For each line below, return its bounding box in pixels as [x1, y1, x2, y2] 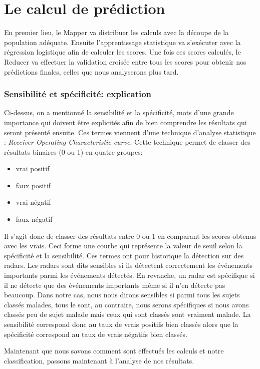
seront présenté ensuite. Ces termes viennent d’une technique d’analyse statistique [4, 127, 256, 137]
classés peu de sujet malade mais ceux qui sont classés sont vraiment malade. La [4, 309, 251, 319]
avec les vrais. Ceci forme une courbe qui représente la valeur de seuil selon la [4, 240, 242, 251]
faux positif [16, 180, 51, 190]
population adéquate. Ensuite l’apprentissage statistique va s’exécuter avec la [4, 37, 241, 47]
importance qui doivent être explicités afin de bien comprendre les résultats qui [4, 117, 247, 127]
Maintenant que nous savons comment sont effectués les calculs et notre [4, 345, 224, 356]
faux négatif [16, 214, 53, 224]
